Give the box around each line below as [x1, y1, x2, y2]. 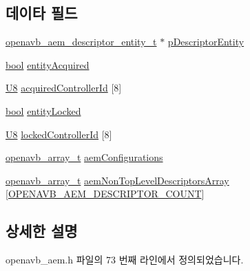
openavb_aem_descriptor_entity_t [6, 34, 157, 49]
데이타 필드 [6, 2, 78, 23]
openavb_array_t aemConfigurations [6, 150, 163, 164]
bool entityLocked [6, 103, 81, 118]
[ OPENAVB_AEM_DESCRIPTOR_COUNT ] [6, 186, 205, 201]
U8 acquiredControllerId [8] [6, 80, 122, 95]
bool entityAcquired [6, 57, 90, 72]
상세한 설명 [6, 220, 78, 241]
